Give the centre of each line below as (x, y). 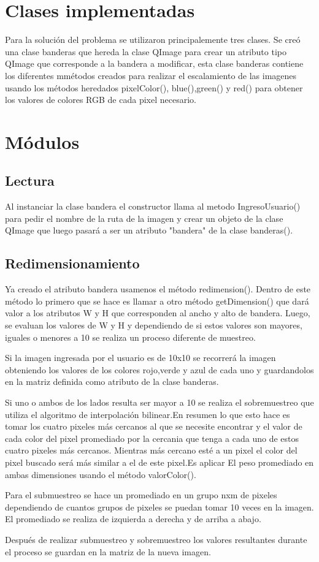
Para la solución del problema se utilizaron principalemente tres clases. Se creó (153, 40)
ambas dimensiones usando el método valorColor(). (101, 474)
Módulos (42, 141)
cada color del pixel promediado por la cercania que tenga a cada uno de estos (152, 438)
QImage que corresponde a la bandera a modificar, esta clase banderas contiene (154, 63)
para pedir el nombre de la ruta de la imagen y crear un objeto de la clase (144, 218)
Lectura (30, 180)
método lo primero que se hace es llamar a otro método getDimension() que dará (157, 301)
